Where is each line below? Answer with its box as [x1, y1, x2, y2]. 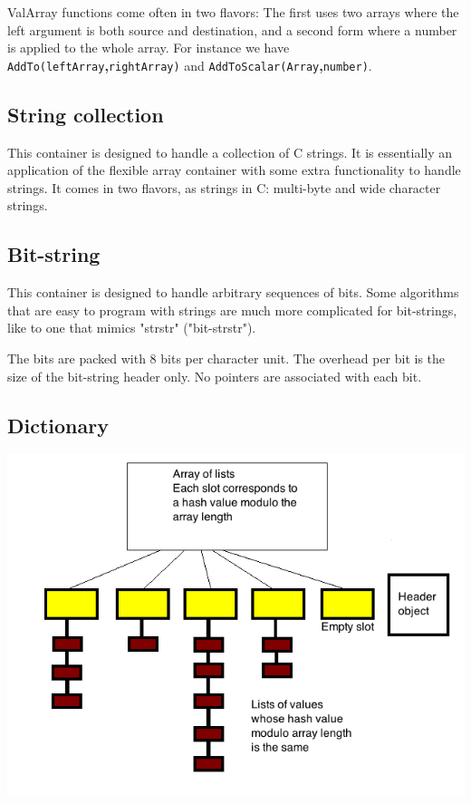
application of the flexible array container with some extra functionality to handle [7, 160, 461, 179]
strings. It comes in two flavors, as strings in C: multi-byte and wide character [7, 178, 441, 197]
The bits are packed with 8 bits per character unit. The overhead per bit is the [7, 349, 446, 367]
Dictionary [7, 411, 109, 439]
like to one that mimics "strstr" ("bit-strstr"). [7, 318, 256, 337]
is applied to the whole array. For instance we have [7, 38, 290, 57]
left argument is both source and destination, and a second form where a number [7, 20, 457, 39]
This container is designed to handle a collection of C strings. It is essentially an [7, 142, 453, 161]
